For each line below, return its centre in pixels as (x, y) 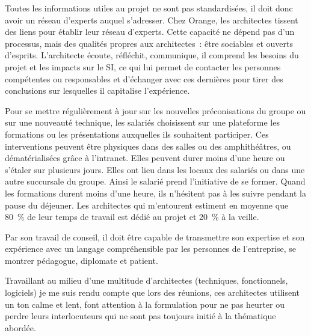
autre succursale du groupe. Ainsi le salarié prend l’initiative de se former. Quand (155, 181)
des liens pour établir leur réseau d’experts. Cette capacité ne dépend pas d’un (150, 32)
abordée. (20, 327)
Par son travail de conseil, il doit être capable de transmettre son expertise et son (155, 237)
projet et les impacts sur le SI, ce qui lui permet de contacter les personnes (143, 66)
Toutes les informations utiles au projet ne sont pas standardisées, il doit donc (149, 8)
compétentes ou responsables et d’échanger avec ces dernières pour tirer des (144, 78)
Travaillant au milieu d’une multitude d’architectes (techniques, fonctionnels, (146, 280)
